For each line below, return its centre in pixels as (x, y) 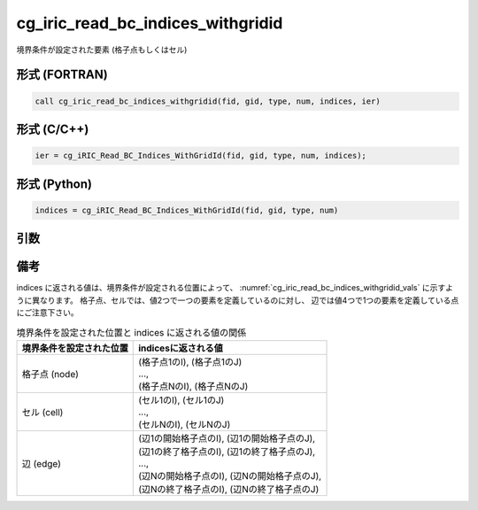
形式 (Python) (54, 184)
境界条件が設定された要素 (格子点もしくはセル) (102, 50)
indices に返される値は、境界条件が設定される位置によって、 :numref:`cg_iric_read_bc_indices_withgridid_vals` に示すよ (235, 288)
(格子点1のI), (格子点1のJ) (190, 361)
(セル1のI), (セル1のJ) (181, 400)
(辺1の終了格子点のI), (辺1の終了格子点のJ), (227, 452)
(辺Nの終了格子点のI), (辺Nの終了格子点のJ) (229, 489)
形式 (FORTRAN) (62, 75)
